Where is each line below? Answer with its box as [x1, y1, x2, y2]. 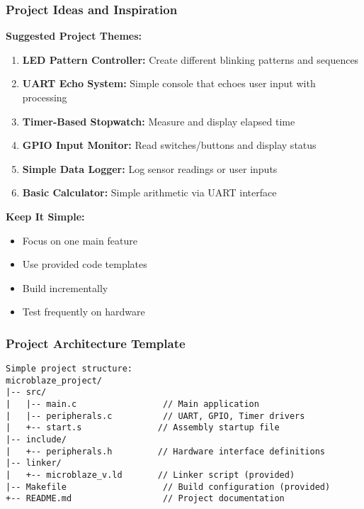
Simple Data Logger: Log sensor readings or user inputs [22, 161, 278, 176]
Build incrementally [22, 280, 108, 295]
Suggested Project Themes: [6, 28, 142, 43]
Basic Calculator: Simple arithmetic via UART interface [22, 185, 277, 200]
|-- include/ [6, 435, 67, 445]
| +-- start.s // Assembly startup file [6, 423, 280, 433]
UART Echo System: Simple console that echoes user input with [22, 76, 316, 91]
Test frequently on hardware [22, 304, 145, 319]
